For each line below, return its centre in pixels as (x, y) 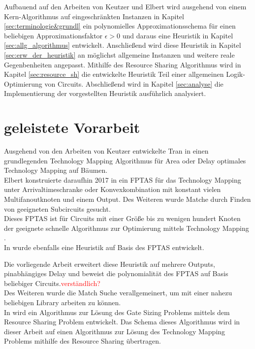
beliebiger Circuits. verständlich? (52, 283)
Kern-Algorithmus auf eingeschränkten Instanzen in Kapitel (94, 16)
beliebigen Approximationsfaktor (53, 35)
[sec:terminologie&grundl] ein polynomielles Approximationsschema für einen (120, 26)
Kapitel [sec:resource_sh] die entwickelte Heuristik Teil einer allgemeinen (114, 74)
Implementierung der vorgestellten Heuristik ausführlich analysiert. (105, 93)
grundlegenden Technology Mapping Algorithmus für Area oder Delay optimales (125, 160)
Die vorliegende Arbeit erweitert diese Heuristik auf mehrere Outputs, (110, 264)
